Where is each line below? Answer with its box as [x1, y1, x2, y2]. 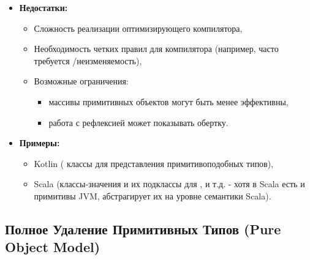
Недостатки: [19, 1, 68, 13]
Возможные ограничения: [34, 75, 129, 87]
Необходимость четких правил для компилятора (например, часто [34, 42, 279, 55]
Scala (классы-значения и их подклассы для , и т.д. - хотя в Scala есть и [34, 177, 305, 190]
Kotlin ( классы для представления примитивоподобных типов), [34, 157, 274, 169]
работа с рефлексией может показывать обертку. [48, 116, 229, 128]
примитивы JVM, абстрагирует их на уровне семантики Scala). [34, 189, 271, 202]
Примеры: [19, 136, 60, 149]
